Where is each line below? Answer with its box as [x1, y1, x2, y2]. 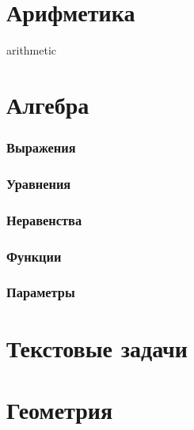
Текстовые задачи [6, 331, 188, 364]
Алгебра [6, 88, 89, 120]
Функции [6, 246, 62, 266]
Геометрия [6, 393, 113, 425]
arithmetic [6, 42, 57, 58]
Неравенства [6, 209, 82, 229]
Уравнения [6, 173, 71, 193]
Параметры [6, 282, 75, 302]
